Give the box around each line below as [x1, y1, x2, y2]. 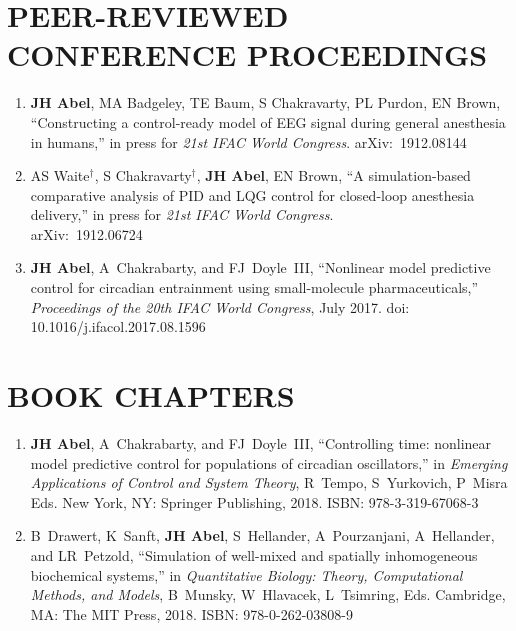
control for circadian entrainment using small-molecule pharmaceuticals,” [30, 277, 479, 298]
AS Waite [30, 165, 90, 186]
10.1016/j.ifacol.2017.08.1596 [30, 316, 206, 337]
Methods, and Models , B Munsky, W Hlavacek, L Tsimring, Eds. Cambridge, [30, 584, 506, 605]
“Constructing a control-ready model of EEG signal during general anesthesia [30, 111, 506, 132]
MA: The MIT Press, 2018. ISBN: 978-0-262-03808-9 [30, 603, 353, 624]
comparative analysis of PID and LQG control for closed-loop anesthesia [30, 184, 475, 205]
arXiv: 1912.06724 [30, 223, 143, 244]
